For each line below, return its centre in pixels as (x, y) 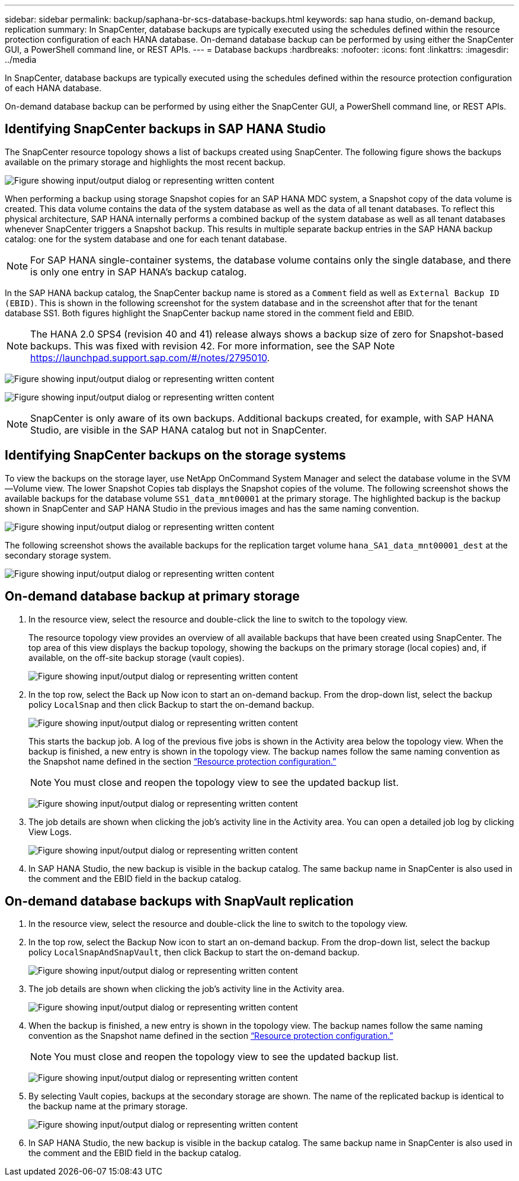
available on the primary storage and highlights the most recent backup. (145, 162)
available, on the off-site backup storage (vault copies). (137, 657)
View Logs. (50, 832)
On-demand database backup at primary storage (152, 596)
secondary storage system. (58, 555)
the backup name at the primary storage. (108, 1106)
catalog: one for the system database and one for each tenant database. (146, 239)
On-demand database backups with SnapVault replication (179, 901)
